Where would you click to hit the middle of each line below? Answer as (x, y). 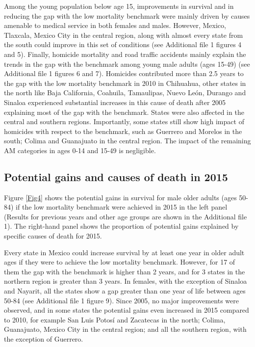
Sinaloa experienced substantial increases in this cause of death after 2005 (115, 102)
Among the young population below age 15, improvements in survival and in (119, 6)
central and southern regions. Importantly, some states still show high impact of (124, 121)
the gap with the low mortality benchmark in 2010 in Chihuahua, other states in (125, 83)
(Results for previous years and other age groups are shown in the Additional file (126, 216)
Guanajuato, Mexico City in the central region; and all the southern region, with (125, 329)
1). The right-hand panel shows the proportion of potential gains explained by (121, 226)
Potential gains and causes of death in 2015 (116, 176)
